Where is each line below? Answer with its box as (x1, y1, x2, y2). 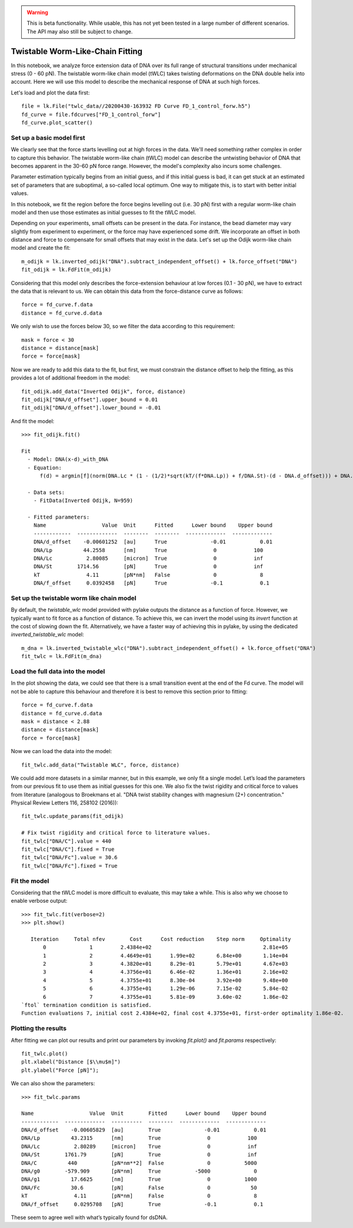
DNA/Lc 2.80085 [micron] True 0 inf (33, 554, 264, 562)
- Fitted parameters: (27, 514, 90, 521)
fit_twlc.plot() (21, 1050, 68, 1057)
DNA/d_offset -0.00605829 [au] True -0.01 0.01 (21, 1127, 267, 1134)
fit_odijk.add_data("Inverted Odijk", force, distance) (21, 388, 186, 395)
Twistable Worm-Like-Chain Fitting (11, 46, 143, 56)
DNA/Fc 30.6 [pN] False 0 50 (21, 1184, 257, 1191)
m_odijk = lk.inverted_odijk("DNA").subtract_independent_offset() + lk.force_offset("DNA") (21, 258, 298, 265)
